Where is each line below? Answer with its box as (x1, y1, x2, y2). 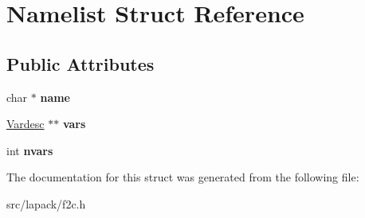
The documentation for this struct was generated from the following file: (6, 169, 359, 185)
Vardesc (6, 115, 45, 132)
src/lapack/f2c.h (6, 195, 86, 212)
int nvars (6, 142, 53, 158)
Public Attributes (6, 51, 155, 76)
